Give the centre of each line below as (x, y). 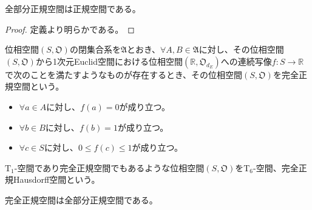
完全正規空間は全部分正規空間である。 (81, 199)
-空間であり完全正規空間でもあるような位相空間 (109, 167)
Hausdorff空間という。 (56, 179)
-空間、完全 (276, 167)
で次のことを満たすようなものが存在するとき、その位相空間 (124, 74)
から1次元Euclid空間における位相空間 (109, 61)
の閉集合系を (95, 49)
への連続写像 (246, 61)
